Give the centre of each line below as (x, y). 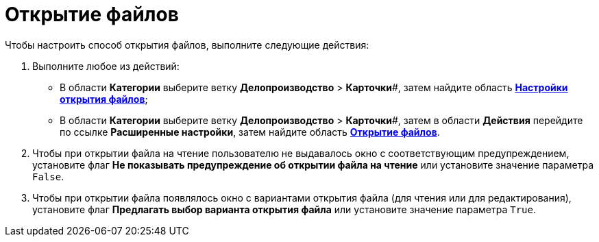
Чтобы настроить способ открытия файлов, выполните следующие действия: (187, 45)
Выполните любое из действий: (106, 66)
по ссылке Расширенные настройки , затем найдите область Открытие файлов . (250, 132)
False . (48, 176)
